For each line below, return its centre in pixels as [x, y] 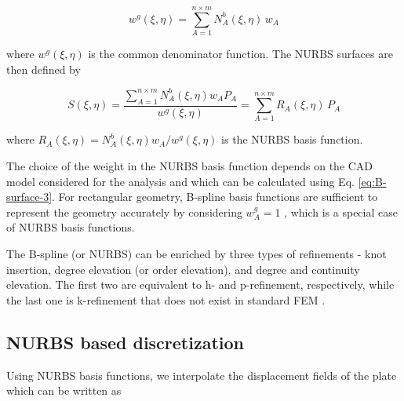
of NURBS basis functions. [71, 227]
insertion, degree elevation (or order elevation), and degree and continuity [183, 269]
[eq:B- [372, 181]
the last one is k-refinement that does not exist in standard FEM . [166, 299]
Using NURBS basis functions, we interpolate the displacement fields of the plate [202, 375]
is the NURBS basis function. [292, 139]
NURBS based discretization [126, 342]
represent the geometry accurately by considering [124, 211]
